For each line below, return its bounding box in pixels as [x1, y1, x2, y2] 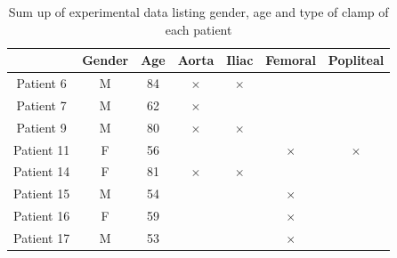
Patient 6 [16, 74, 67, 93]
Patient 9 [16, 117, 67, 136]
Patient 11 [13, 140, 70, 158]
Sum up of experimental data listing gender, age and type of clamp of [8, 3, 389, 20]
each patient [165, 20, 232, 38]
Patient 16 [13, 206, 70, 225]
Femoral [265, 51, 316, 69]
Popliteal [328, 51, 385, 69]
